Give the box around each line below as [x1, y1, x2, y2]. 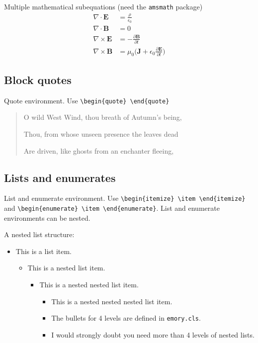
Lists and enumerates [4, 170, 116, 185]
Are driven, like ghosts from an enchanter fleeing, [23, 145, 174, 156]
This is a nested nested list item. [39, 279, 139, 289]
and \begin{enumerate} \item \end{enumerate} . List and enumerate [4, 202, 220, 213]
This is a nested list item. [27, 262, 105, 273]
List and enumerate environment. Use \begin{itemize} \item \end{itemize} [4, 193, 246, 203]
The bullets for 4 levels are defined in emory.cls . [51, 313, 201, 323]
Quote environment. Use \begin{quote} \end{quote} [4, 95, 170, 105]
